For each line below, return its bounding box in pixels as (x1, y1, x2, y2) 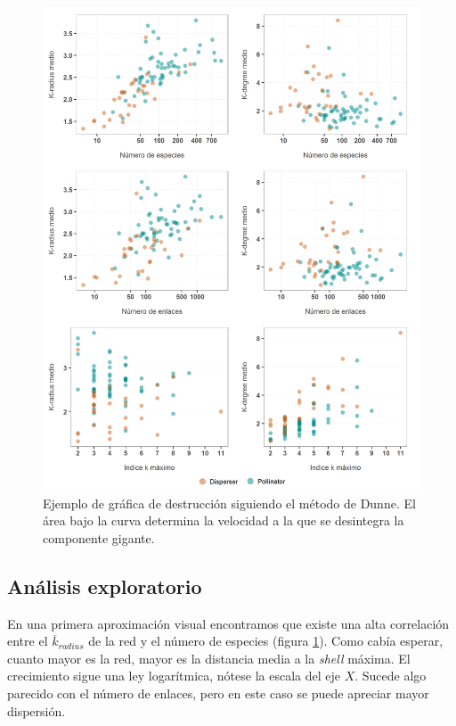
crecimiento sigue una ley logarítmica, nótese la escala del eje (7, 666, 340, 685)
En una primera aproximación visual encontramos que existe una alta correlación (7, 614, 450, 632)
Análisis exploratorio (7, 572, 202, 599)
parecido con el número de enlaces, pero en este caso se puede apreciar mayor (7, 683, 429, 702)
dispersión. (7, 701, 66, 720)
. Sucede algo (354, 666, 427, 685)
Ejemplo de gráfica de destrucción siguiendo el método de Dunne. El (43, 493, 416, 512)
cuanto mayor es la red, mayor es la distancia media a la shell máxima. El (7, 648, 411, 667)
